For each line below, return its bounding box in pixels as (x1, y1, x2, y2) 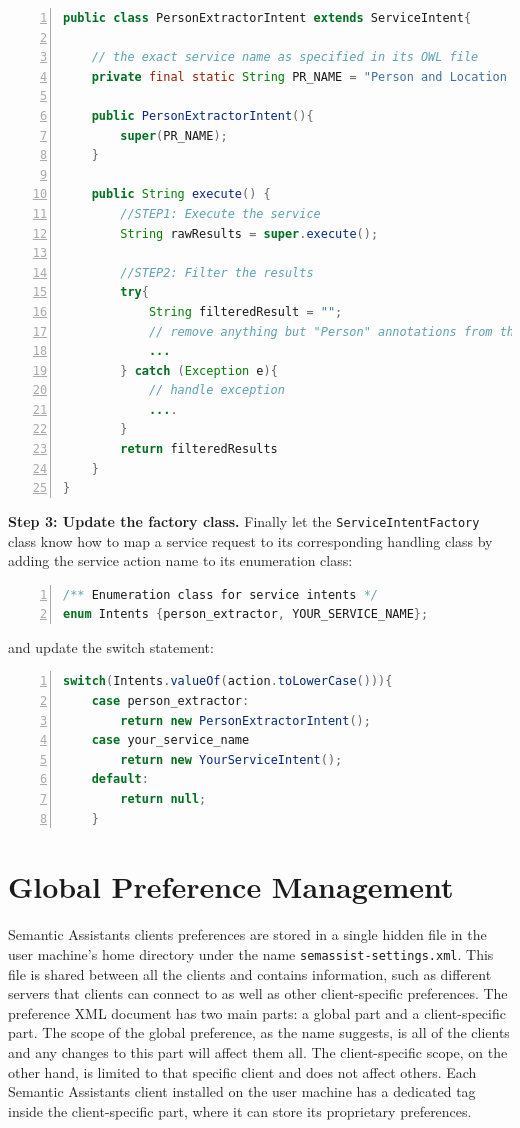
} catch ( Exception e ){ (120, 363, 278, 378)
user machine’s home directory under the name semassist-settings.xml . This (8, 943, 494, 964)
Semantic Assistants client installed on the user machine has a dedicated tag (8, 1081, 476, 1102)
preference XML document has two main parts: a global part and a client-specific (8, 1002, 506, 1023)
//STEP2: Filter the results (120, 265, 314, 280)
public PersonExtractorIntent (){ (91, 108, 314, 123)
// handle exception (148, 383, 285, 398)
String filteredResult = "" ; (148, 304, 343, 319)
